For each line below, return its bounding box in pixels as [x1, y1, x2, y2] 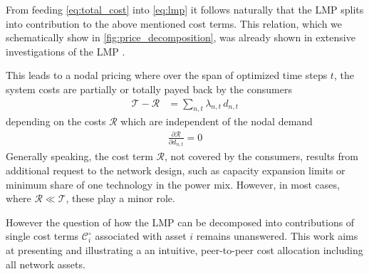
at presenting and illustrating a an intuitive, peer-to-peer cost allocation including [6, 243, 363, 258]
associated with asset [95, 228, 187, 243]
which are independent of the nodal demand [120, 114, 313, 129]
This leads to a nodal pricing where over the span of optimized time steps [6, 68, 328, 83]
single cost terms [6, 228, 79, 243]
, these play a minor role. [66, 191, 175, 206]
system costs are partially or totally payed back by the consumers [6, 81, 292, 96]
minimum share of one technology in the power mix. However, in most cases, [6, 176, 340, 191]
